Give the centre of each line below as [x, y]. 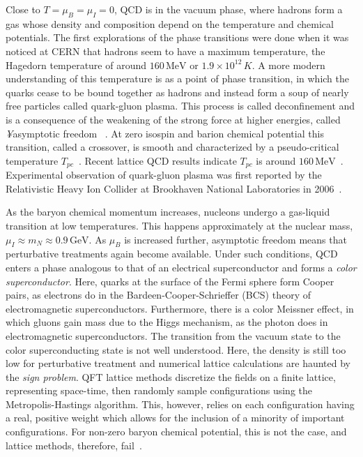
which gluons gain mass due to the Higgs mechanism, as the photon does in [167, 322]
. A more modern [288, 65]
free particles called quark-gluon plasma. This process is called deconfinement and [180, 106]
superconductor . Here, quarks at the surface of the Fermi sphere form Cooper [170, 281]
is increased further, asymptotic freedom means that [235, 239]
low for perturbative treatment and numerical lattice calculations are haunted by [178, 363]
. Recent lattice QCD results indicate [157, 160]
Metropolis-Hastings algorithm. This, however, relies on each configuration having [180, 404]
